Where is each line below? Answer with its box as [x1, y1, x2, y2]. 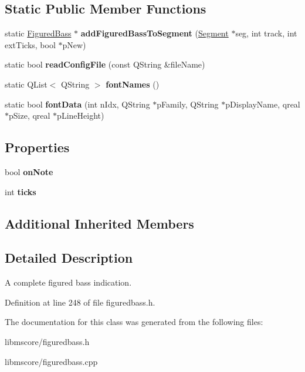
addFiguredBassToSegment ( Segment [80, 27, 229, 39]
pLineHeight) [57, 109, 104, 122]
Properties [5, 138, 70, 156]
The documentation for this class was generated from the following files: [5, 316, 263, 328]
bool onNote [5, 165, 53, 177]
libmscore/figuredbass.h [5, 335, 90, 347]
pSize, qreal [9, 109, 50, 122]
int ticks [5, 185, 36, 197]
